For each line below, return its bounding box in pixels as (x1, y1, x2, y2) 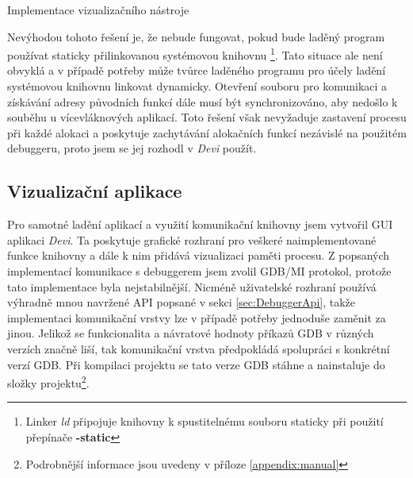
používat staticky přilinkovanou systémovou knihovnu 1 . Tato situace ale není (7, 44, 383, 63)
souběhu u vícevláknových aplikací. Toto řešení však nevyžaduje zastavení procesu (7, 109, 407, 125)
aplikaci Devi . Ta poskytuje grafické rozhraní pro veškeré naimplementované (7, 231, 377, 248)
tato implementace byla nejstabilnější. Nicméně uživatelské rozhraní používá (7, 278, 377, 295)
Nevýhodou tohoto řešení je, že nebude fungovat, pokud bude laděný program (7, 28, 385, 44)
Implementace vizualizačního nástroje (7, 2, 189, 17)
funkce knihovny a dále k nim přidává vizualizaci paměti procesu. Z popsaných (7, 247, 390, 264)
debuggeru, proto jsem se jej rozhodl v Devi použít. (7, 140, 257, 156)
